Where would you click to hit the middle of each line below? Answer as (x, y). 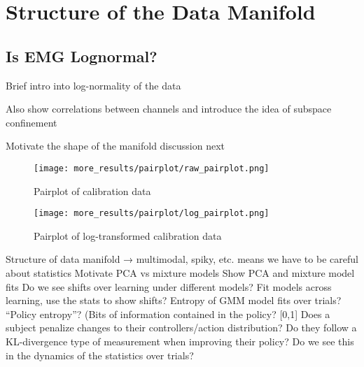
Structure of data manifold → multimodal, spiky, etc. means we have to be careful (182, 259)
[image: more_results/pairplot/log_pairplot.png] (152, 214)
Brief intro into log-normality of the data (93, 85)
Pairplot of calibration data (92, 190)
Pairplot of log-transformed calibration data (128, 235)
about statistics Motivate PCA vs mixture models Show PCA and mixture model (180, 273)
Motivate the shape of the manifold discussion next (115, 146)
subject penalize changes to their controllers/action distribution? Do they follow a (181, 328)
